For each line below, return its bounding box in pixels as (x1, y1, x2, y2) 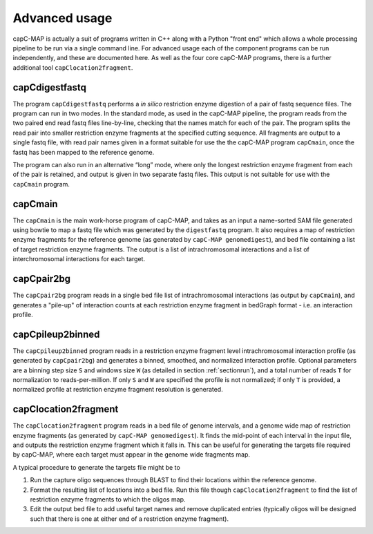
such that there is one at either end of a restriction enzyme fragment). (30, 515, 229, 523)
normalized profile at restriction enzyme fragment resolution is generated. (12, 385, 224, 394)
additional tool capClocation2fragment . (12, 63, 133, 72)
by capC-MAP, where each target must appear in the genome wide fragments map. (12, 450, 251, 459)
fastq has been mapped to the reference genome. (12, 148, 155, 156)
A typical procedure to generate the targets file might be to (12, 463, 181, 471)
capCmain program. (12, 180, 70, 188)
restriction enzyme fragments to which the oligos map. (30, 495, 186, 504)
